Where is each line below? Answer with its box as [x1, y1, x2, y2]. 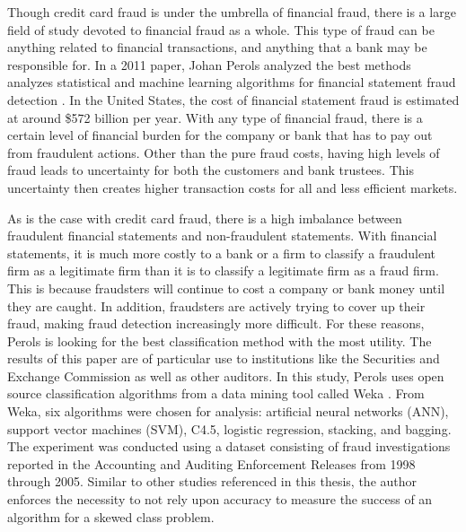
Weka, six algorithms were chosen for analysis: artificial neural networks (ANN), [7, 402, 449, 421]
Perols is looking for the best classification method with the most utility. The [7, 331, 432, 350]
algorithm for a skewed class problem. [7, 507, 215, 526]
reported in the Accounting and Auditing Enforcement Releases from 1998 [7, 454, 416, 473]
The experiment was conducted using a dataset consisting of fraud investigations [7, 437, 451, 456]
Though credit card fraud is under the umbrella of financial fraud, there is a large [7, 3, 456, 21]
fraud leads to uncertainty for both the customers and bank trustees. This [7, 161, 414, 179]
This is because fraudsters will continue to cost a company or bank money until [7, 278, 445, 297]
